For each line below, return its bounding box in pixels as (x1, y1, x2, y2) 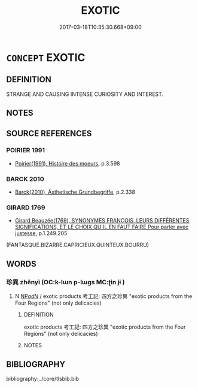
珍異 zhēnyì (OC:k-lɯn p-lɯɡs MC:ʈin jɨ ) (6, 278, 125, 286)
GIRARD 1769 (6, 203, 45, 212)
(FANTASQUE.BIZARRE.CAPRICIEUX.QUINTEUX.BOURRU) (6, 241, 150, 249)
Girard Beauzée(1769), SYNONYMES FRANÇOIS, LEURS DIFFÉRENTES (14, 217, 190, 224)
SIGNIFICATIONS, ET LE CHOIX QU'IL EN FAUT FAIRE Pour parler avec (14, 223, 189, 231)
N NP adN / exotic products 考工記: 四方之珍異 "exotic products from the (14, 293, 193, 300)
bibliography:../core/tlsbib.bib (6, 375, 80, 382)
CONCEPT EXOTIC (6, 50, 86, 64)
